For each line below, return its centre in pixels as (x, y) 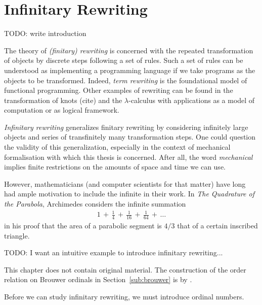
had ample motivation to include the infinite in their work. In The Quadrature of (129, 194)
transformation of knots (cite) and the (63, 100)
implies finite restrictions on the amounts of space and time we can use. (115, 167)
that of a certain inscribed (217, 225)
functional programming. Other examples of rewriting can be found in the (119, 90)
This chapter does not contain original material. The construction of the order (125, 269)
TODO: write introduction (45, 33)
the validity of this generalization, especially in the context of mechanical (117, 147)
